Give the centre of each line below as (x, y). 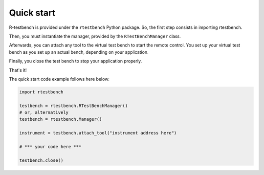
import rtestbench (41, 92)
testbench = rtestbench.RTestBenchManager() (74, 106)
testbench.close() (41, 160)
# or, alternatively (44, 113)
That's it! (18, 70)
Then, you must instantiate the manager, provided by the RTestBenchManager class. (95, 36)
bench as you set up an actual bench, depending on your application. (79, 52)
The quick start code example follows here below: (59, 79)
